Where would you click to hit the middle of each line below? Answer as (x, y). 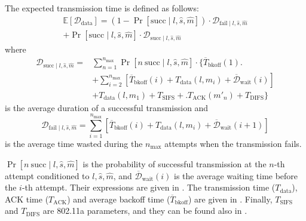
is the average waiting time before (236, 175)
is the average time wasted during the (74, 143)
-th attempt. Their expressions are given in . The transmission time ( (149, 187)
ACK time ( (27, 199)
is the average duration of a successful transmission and (107, 107)
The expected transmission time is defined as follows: (102, 8)
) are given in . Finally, (230, 199)
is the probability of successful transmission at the (175, 163)
